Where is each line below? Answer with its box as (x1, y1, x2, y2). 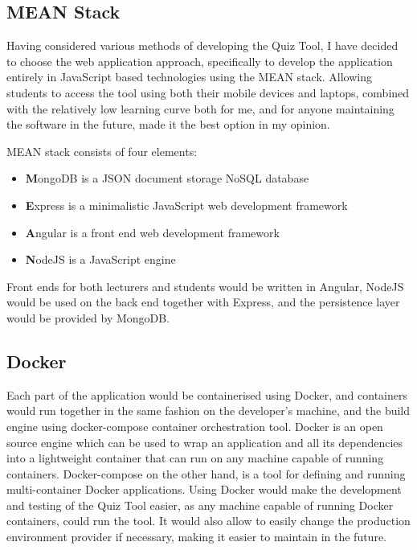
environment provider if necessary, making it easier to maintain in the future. (6, 528, 386, 545)
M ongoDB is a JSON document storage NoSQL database (25, 170, 309, 187)
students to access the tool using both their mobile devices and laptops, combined (6, 84, 410, 101)
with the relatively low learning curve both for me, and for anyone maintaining (6, 100, 395, 117)
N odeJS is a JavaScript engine (25, 251, 176, 268)
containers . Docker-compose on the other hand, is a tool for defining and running (6, 465, 406, 482)
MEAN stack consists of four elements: (6, 142, 198, 159)
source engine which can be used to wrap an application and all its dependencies (6, 433, 403, 450)
